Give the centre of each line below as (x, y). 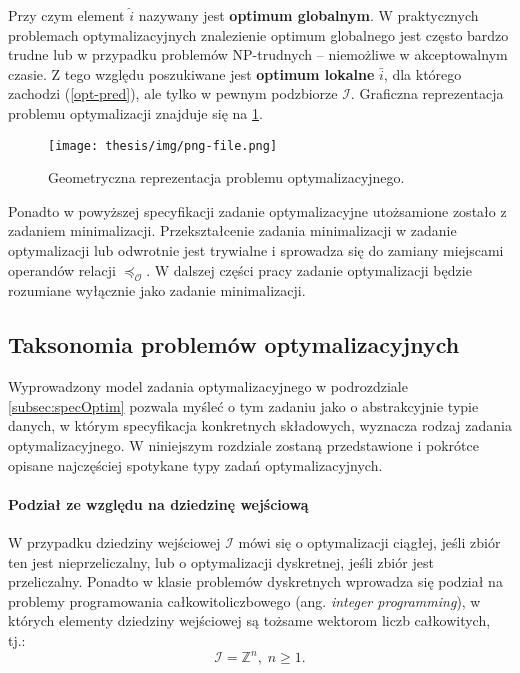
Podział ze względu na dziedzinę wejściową (158, 503)
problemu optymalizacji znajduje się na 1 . (135, 112)
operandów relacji (62, 269)
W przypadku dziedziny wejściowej (114, 541)
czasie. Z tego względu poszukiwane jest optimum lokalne (191, 73)
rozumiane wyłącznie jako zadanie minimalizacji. (157, 290)
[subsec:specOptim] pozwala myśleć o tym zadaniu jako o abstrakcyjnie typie (243, 405)
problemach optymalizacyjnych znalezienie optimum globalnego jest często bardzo (258, 34)
